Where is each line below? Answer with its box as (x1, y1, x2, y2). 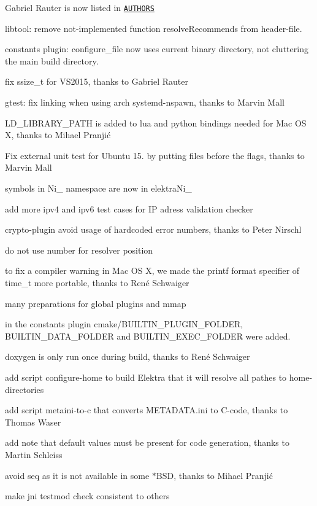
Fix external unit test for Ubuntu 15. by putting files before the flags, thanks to (5, 149, 305, 162)
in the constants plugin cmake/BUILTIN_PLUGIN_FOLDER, (5, 317, 243, 330)
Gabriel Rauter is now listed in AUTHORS (5, 1, 155, 14)
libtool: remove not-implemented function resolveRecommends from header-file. (5, 21, 302, 34)
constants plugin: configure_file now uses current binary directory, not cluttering (5, 42, 308, 55)
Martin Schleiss (5, 448, 63, 461)
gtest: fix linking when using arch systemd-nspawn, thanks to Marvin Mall (5, 96, 285, 109)
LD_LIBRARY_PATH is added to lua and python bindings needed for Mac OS (5, 116, 307, 129)
